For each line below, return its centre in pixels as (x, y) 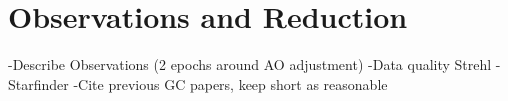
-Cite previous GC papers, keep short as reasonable (230, 83)
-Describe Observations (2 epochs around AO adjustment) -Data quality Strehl (250, 64)
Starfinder (38, 83)
